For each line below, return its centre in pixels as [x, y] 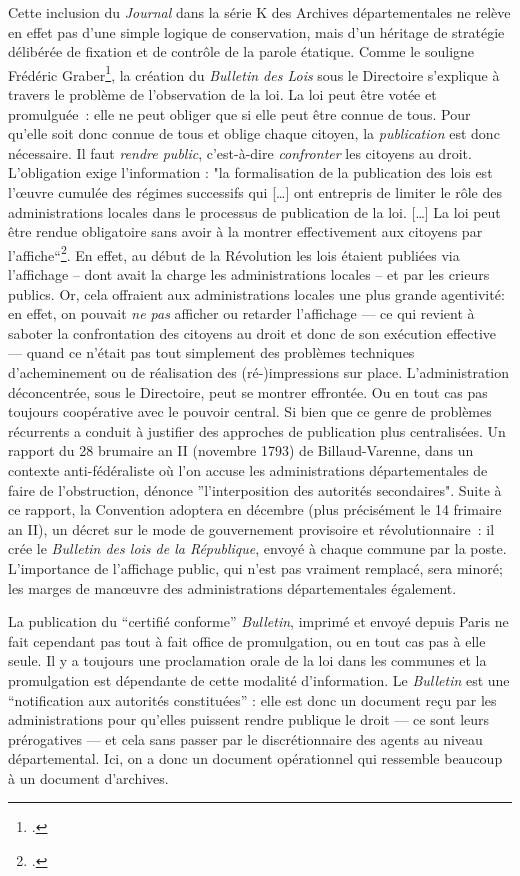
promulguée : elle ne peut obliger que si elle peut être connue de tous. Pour [239, 113]
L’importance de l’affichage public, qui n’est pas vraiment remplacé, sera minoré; [255, 567]
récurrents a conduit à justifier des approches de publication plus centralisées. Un [257, 430]
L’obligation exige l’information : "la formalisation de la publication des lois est [250, 172]
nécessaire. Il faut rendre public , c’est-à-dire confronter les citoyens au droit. [240, 152]
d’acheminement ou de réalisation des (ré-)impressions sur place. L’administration [259, 372]
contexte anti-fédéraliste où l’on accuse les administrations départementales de [248, 469]
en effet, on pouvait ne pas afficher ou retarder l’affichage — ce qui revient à [241, 313]
